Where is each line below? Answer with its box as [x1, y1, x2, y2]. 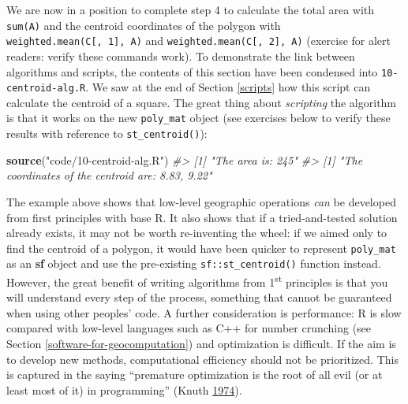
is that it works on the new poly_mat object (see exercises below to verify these [6, 109, 391, 126]
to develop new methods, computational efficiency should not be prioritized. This [6, 350, 399, 367]
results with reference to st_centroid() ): [6, 125, 208, 142]
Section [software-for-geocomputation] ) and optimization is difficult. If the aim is [6, 335, 396, 352]
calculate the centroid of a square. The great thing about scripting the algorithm [6, 94, 397, 110]
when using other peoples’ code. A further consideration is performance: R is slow [6, 304, 402, 321]
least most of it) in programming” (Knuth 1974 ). [6, 381, 242, 398]
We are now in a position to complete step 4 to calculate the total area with [6, 2, 375, 17]
